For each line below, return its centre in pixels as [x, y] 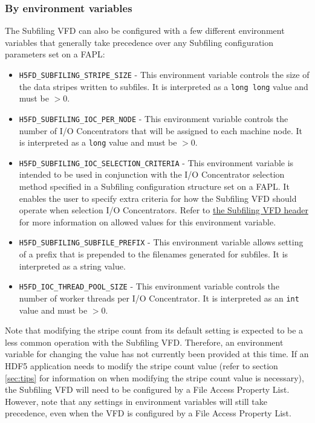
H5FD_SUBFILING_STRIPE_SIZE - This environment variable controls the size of [164, 74]
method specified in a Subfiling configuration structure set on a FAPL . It [154, 186]
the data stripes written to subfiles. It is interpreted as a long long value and [164, 86]
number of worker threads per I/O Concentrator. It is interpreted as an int [159, 298]
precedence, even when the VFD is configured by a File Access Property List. [148, 413]
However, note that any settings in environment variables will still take [136, 401]
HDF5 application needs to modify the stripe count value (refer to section [141, 365]
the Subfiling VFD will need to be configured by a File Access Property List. [147, 389]
